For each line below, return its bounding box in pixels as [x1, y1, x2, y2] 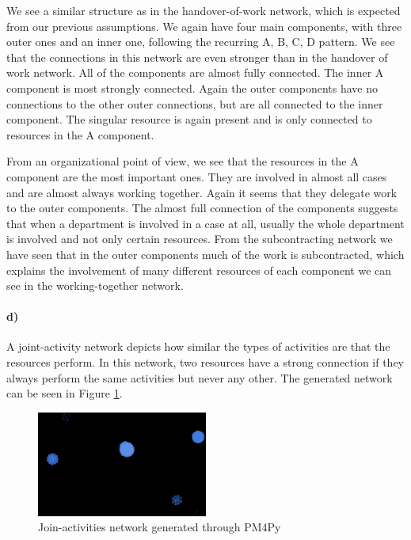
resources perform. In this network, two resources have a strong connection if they [6, 354, 405, 371]
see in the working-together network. [6, 277, 184, 294]
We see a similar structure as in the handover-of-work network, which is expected [6, 2, 401, 18]
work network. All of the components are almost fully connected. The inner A [6, 64, 384, 81]
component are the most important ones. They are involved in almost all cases [6, 168, 387, 184]
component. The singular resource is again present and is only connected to [6, 111, 372, 127]
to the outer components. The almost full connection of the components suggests [6, 200, 398, 216]
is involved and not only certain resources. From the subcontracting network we [6, 230, 393, 247]
